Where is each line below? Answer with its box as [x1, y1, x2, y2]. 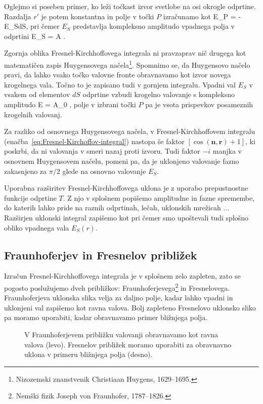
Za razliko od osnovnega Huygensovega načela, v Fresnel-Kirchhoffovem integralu [4, 126, 255, 137]
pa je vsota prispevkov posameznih [145, 99, 253, 109]
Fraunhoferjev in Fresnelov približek [4, 247, 197, 262]
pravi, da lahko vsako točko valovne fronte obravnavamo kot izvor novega [4, 69, 231, 80]
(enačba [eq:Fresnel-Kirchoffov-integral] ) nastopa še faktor [4, 136, 185, 146]
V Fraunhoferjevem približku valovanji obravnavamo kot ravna [24, 329, 218, 339]
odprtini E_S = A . [4, 30, 66, 41]
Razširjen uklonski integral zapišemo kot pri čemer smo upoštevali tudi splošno [4, 212, 249, 222]
